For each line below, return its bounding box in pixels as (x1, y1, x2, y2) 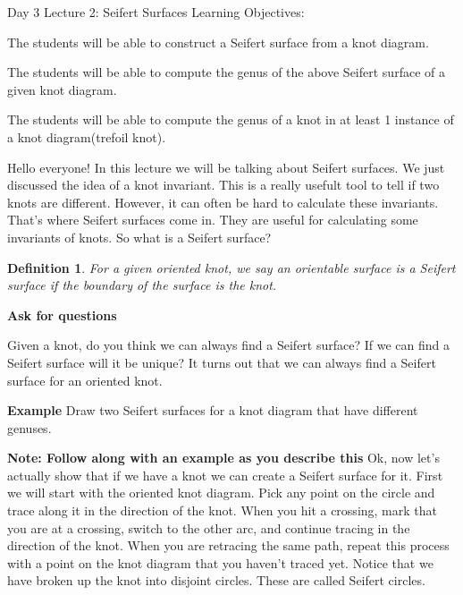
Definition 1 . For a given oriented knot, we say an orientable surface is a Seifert (7, 258, 456, 276)
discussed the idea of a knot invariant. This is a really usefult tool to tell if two (7, 175, 440, 194)
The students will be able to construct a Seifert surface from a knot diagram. (7, 32, 429, 51)
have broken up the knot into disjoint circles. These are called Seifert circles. (7, 571, 425, 590)
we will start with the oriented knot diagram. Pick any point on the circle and (7, 483, 435, 502)
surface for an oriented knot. (7, 370, 163, 389)
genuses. (7, 418, 52, 437)
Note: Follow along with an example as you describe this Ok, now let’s (7, 448, 440, 467)
